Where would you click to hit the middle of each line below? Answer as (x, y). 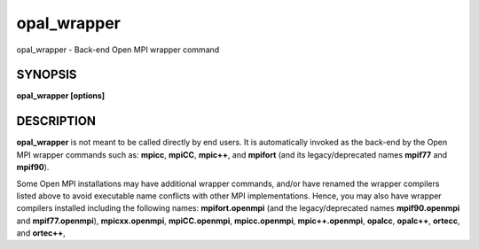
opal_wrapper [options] (61, 96)
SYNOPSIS (47, 75)
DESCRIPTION (56, 121)
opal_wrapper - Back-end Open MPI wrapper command (118, 50)
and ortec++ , (41, 233)
